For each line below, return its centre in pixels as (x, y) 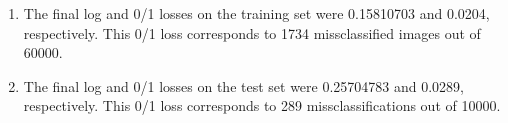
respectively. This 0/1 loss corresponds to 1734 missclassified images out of (252, 32)
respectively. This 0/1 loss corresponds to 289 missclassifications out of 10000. (262, 105)
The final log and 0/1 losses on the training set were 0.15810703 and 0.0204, (256, 13)
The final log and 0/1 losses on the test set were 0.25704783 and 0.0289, (243, 85)
